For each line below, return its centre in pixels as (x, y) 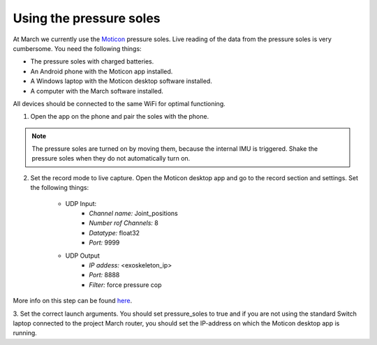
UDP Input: (81, 203)
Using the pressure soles (87, 18)
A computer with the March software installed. (97, 91)
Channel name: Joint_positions (133, 214)
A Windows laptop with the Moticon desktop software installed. (121, 81)
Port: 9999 (104, 243)
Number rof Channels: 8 (124, 223)
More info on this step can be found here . (73, 301)
